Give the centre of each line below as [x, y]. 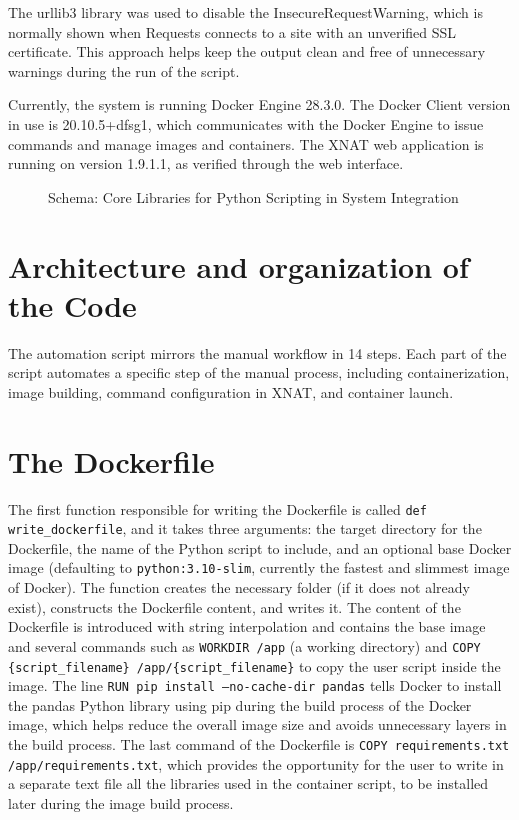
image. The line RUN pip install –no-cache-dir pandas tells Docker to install [255, 685]
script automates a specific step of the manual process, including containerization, [259, 372]
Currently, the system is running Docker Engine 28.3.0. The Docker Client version [259, 104]
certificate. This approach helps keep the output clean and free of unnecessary [247, 51]
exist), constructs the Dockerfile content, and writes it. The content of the [234, 606]
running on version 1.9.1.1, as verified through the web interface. [206, 163]
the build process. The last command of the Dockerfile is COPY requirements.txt [259, 744]
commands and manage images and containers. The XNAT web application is [246, 143]
